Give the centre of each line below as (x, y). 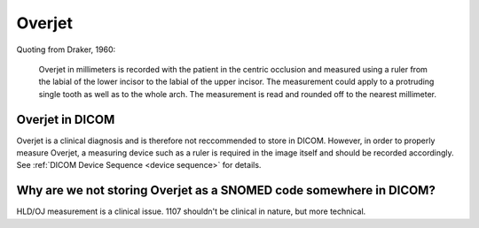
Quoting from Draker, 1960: (66, 49)
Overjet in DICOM (66, 119)
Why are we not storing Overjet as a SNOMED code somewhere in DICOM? (226, 190)
